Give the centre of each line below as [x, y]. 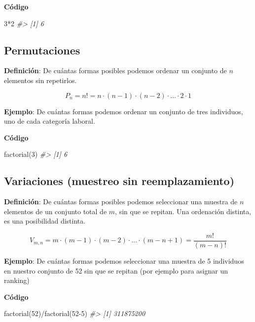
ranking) [17, 280]
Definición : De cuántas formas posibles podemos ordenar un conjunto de [115, 70]
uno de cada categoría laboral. [50, 121]
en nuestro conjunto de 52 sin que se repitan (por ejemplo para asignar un [116, 270]
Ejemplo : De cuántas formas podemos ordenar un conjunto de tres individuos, [124, 111]
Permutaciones [42, 50]
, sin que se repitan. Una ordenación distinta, [183, 211]
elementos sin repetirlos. [40, 80]
